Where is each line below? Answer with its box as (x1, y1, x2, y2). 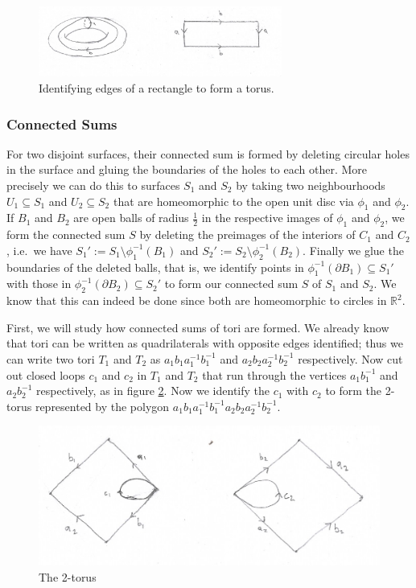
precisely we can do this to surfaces (6, 176, 180, 193)
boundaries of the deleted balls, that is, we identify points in (6, 258, 304, 275)
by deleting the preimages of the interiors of (139, 226, 356, 243)
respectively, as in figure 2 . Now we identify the (36, 382, 270, 399)
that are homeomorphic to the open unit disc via (113, 192, 354, 209)
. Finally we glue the (303, 241, 404, 258)
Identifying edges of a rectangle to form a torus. (39, 79, 274, 96)
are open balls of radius (73, 209, 189, 226)
